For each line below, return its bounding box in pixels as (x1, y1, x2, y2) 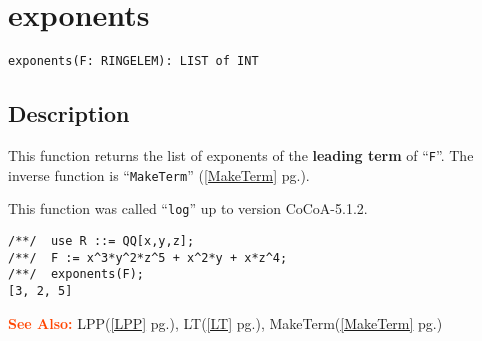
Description (8, 98, 130, 129)
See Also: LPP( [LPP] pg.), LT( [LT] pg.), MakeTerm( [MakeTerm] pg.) (8, 312, 443, 333)
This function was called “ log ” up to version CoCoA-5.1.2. (8, 198, 368, 219)
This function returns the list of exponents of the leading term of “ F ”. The (8, 144, 474, 165)
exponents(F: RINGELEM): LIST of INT (8, 54, 259, 69)
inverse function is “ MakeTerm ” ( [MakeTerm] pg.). (8, 164, 310, 185)
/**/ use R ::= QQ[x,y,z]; (8, 233, 195, 248)
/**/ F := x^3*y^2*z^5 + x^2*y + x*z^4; (8, 250, 288, 265)
